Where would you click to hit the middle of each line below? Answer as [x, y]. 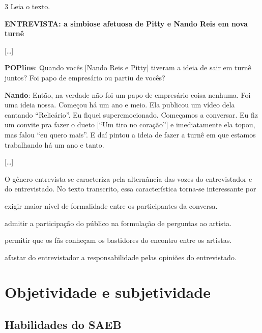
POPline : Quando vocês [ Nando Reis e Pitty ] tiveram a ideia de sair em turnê [128, 67]
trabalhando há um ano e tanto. [54, 144]
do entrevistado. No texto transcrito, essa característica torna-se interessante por [130, 189]
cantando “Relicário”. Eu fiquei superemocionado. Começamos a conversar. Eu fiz [131, 114]
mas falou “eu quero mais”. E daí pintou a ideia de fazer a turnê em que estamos [130, 134]
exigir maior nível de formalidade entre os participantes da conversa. [111, 205]
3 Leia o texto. [27, 6]
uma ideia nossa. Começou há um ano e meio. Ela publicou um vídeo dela [120, 105]
